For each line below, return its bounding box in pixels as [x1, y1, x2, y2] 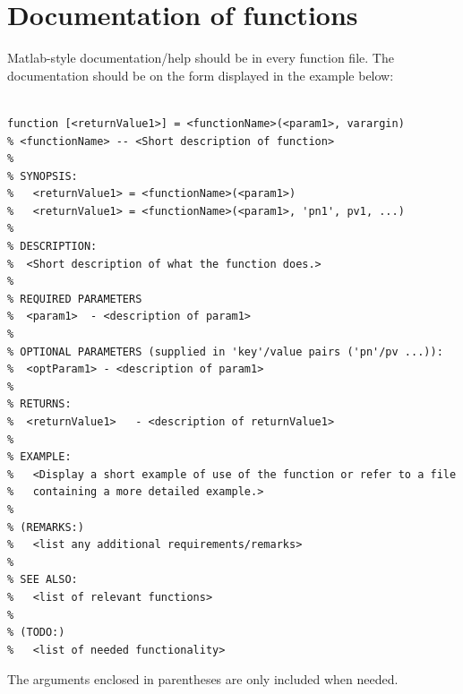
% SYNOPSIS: [7, 169, 78, 183]
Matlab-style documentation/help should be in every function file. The [7, 48, 394, 67]
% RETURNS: [7, 398, 72, 411]
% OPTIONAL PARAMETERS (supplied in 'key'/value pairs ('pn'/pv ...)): [7, 345, 443, 358]
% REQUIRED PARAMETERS [7, 292, 142, 305]
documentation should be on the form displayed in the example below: [7, 65, 394, 84]
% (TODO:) [7, 626, 65, 639]
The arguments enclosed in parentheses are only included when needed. [7, 670, 399, 689]
